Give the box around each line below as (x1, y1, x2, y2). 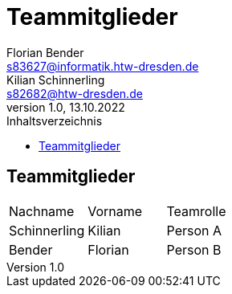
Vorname (88, 202, 143, 219)
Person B (166, 241, 222, 258)
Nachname (9, 202, 75, 219)
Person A (166, 222, 222, 239)
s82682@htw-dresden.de (6, 86, 143, 100)
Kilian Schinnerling (6, 72, 105, 87)
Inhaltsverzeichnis (6, 113, 103, 128)
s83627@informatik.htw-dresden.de (6, 59, 199, 73)
